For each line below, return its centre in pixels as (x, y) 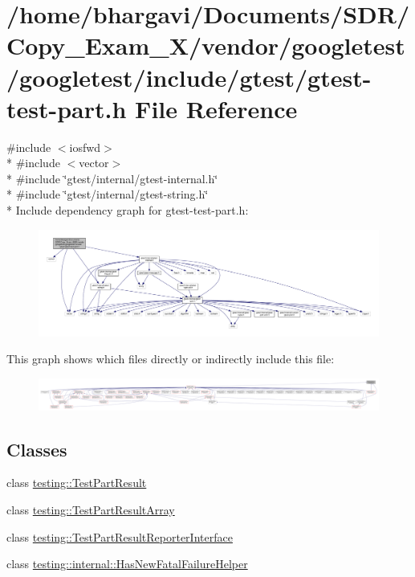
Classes (37, 449)
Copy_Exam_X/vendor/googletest (206, 45)
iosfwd (85, 147)
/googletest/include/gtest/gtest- (189, 77)
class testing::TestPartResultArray (91, 509)
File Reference (216, 108)
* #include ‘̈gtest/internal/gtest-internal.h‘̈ (112, 178)
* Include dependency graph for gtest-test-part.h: (128, 210)
